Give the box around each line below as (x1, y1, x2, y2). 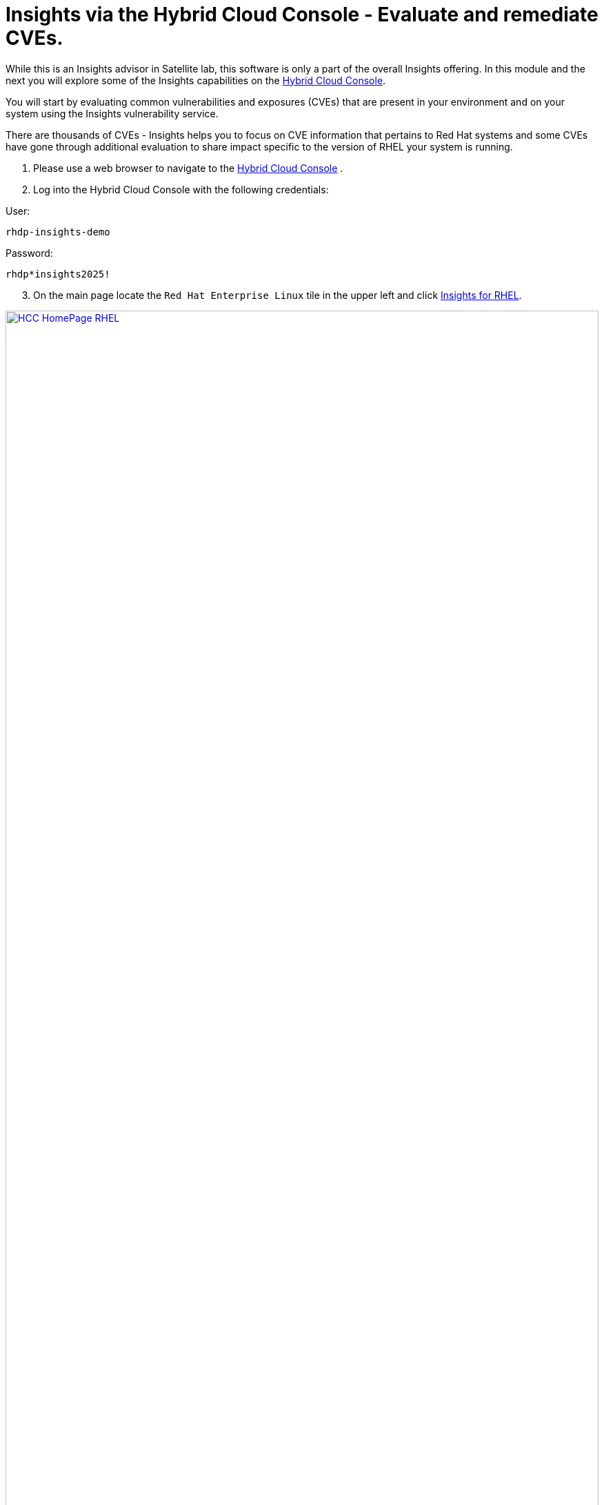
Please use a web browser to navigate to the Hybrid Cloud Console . (33, 162, 343, 174)
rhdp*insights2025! (6, 268, 110, 280)
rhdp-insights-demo (6, 226, 110, 237)
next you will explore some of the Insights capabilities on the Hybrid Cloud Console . (6, 74, 386, 86)
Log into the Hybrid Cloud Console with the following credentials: (33, 183, 329, 195)
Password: (6, 246, 53, 259)
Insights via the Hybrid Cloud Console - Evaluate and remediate (6, 3, 598, 26)
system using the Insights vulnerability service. (6, 107, 219, 119)
